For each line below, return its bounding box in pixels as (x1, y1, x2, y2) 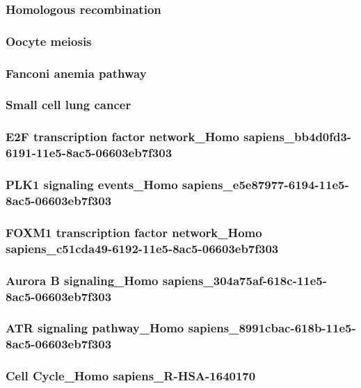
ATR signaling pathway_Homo (6, 319, 184, 337)
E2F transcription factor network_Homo (6, 128, 239, 145)
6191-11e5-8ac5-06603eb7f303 (6, 144, 173, 161)
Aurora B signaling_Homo (6, 271, 159, 289)
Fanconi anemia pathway (6, 64, 147, 81)
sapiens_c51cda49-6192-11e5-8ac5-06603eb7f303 (6, 239, 279, 257)
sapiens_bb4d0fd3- (243, 128, 352, 145)
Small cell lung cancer (6, 96, 131, 113)
